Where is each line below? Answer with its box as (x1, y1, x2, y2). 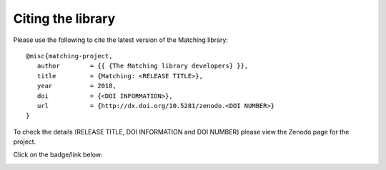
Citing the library (13, 11, 116, 26)
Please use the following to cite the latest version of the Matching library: (13, 36, 229, 44)
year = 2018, (36, 82, 117, 90)
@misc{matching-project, (26, 52, 113, 60)
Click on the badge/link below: (13, 150, 103, 159)
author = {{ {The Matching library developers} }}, (36, 62, 249, 70)
